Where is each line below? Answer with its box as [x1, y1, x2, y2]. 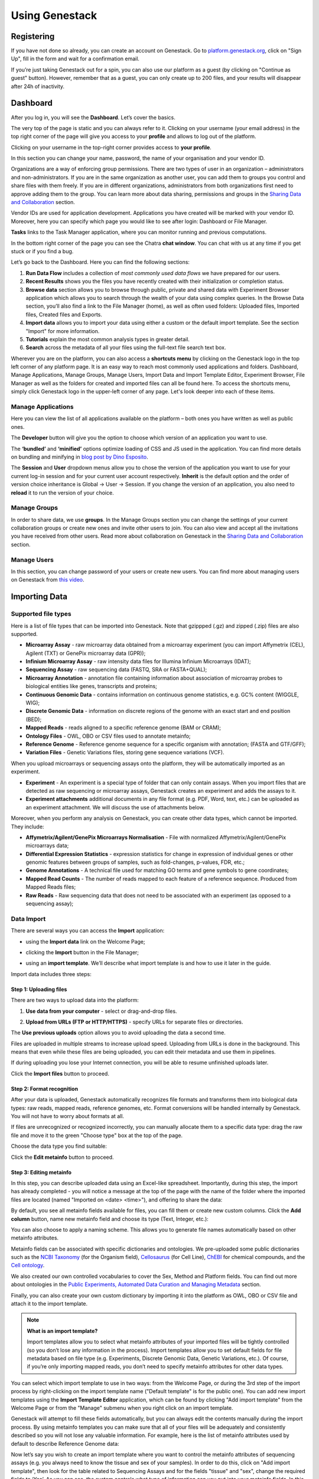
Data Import [11, 915, 46, 923]
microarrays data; [25, 842, 69, 849]
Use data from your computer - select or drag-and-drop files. [25, 1007, 177, 1015]
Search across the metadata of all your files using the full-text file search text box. [25, 344, 226, 351]
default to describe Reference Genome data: [11, 1440, 119, 1447]
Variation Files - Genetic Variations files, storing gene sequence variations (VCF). [25, 749, 224, 756]
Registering [11, 31, 55, 41]
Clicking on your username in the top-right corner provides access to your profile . [11, 144, 212, 151]
